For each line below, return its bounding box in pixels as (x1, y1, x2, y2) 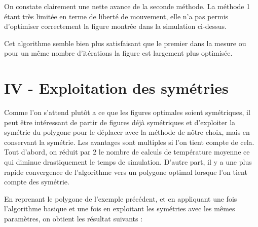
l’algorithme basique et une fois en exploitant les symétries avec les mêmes (4, 203, 235, 214)
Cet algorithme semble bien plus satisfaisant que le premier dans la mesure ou (4, 37, 246, 48)
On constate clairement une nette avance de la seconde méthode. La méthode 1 (4, 1, 250, 11)
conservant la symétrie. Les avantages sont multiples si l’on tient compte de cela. (4, 136, 254, 147)
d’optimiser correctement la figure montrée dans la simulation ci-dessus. (4, 21, 227, 31)
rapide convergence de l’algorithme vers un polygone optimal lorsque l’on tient (4, 166, 247, 177)
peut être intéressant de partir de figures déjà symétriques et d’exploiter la (4, 117, 236, 127)
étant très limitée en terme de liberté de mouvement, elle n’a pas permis (4, 11, 229, 21)
